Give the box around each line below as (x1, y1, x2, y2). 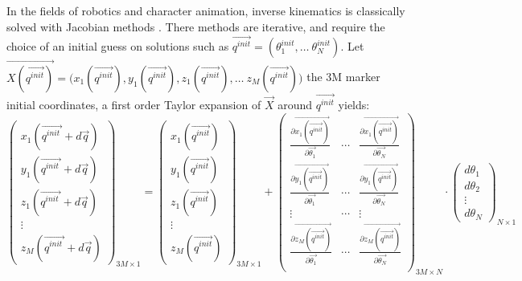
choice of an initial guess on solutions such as (6, 38, 229, 55)
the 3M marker (306, 68, 380, 85)
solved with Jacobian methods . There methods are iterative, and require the (6, 18, 385, 35)
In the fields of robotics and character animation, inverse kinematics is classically (6, 2, 405, 18)
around (277, 96, 313, 112)
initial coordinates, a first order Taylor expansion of (6, 96, 261, 112)
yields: (338, 96, 370, 112)
